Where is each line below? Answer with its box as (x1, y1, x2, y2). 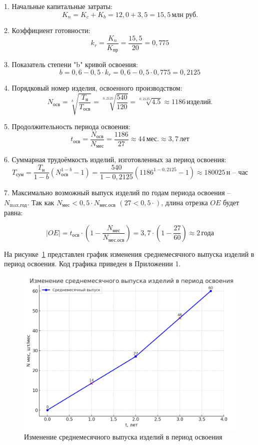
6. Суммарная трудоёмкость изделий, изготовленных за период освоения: (4, 154, 226, 165)
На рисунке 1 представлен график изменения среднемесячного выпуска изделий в (4, 248, 254, 259)
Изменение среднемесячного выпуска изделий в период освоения (24, 431, 222, 442)
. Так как (27, 197, 54, 207)
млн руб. (171, 11, 198, 19)
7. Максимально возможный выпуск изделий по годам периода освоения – (4, 187, 231, 198)
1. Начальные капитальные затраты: (4, 1, 113, 11)
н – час (226, 169, 248, 176)
